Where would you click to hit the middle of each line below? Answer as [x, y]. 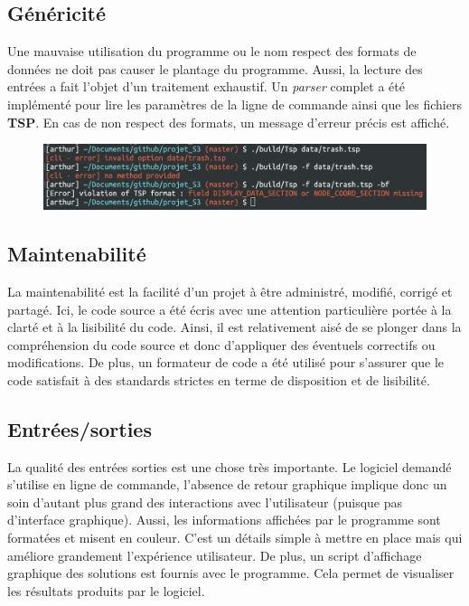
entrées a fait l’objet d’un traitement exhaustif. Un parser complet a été [206, 86]
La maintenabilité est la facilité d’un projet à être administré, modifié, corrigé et [230, 291]
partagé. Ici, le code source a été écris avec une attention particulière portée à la [230, 309]
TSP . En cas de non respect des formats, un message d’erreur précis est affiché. [229, 122]
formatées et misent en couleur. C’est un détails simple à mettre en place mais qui [235, 538]
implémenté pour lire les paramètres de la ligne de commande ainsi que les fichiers [234, 104]
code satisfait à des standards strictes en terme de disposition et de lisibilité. [219, 379]
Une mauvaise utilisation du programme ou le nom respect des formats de [212, 51]
